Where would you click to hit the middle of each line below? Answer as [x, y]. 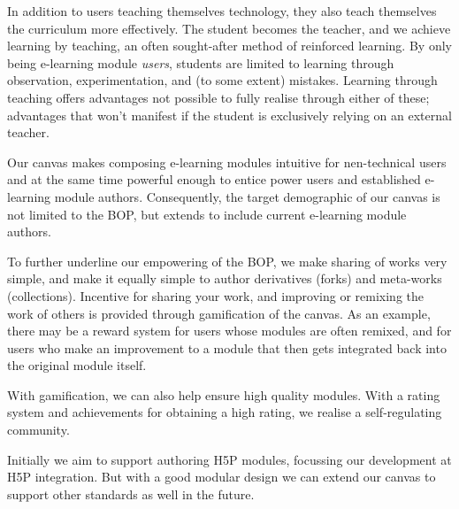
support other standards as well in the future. [131, 494]
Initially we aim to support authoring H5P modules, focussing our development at [229, 459]
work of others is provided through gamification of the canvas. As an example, [219, 313]
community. [38, 430]
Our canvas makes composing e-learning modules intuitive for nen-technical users [227, 162]
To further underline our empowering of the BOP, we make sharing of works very [227, 261]
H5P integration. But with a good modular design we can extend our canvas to [222, 477]
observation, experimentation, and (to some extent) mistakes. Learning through [222, 80]
